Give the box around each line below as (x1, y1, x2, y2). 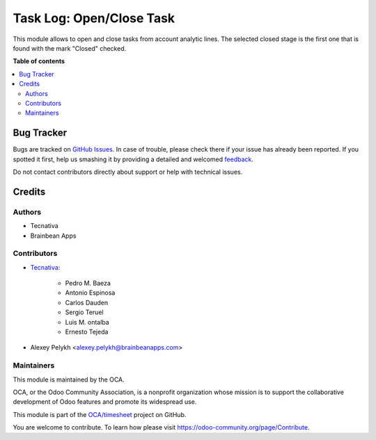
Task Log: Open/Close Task (13, 10, 175, 26)
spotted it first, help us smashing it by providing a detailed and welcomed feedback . (13, 155, 254, 163)
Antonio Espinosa (65, 288, 116, 297)
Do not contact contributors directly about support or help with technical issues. (13, 168, 243, 176)
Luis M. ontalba (65, 318, 109, 326)
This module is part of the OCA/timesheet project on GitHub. (13, 410, 187, 418)
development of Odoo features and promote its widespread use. (13, 398, 197, 406)
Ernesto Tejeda (65, 327, 109, 336)
